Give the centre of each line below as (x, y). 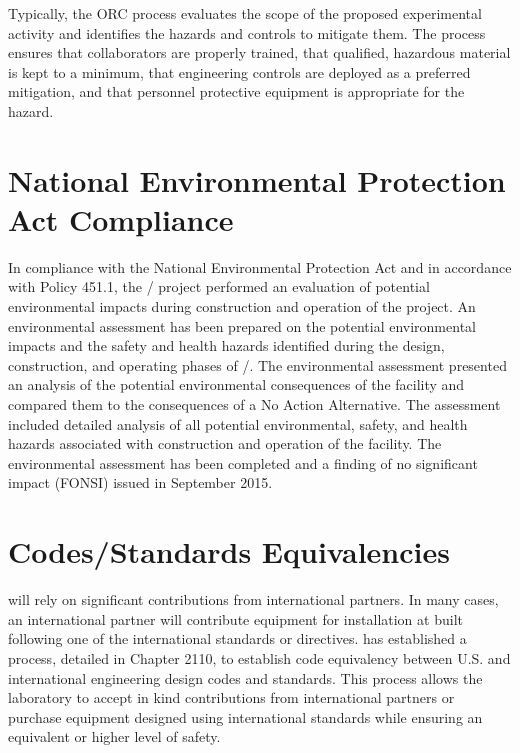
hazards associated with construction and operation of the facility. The (225, 443)
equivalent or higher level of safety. (114, 736)
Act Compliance (121, 218)
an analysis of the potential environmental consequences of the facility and (236, 384)
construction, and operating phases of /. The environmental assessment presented (257, 364)
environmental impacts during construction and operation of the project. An (242, 306)
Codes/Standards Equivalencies (229, 551)
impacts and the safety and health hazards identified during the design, (226, 345)
